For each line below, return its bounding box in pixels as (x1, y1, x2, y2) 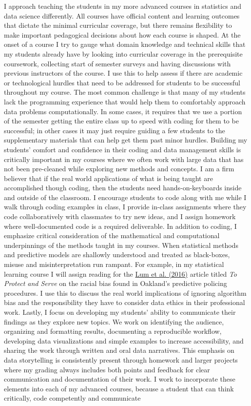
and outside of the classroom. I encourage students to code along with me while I (4, 192, 247, 202)
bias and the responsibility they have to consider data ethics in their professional (4, 297, 245, 307)
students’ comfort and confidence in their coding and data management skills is (4, 144, 241, 154)
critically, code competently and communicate (4, 393, 141, 403)
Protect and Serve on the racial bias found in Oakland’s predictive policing (4, 278, 227, 288)
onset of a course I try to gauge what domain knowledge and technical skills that (4, 39, 246, 49)
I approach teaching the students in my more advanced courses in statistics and (4, 1, 242, 11)
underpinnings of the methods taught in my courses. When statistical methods (4, 240, 238, 250)
